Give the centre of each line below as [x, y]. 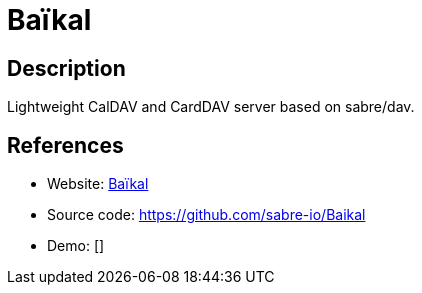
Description [66, 68]
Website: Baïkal [98, 184]
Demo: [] [76, 246]
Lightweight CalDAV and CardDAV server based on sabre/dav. [211, 107]
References [65, 145]
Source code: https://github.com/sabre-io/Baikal [206, 215]
